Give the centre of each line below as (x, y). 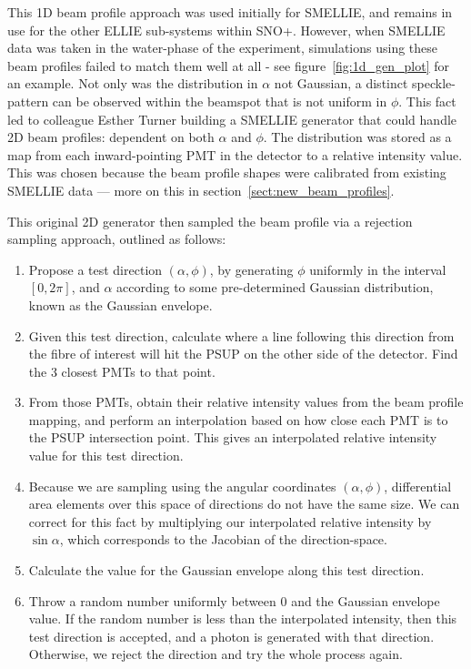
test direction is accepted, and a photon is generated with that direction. (231, 636)
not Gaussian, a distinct (341, 83)
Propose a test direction (95, 269)
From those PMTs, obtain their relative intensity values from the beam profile (246, 402)
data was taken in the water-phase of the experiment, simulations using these (223, 48)
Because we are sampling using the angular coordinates (182, 486)
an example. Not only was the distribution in (133, 83)
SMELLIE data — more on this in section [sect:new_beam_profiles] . (201, 190)
